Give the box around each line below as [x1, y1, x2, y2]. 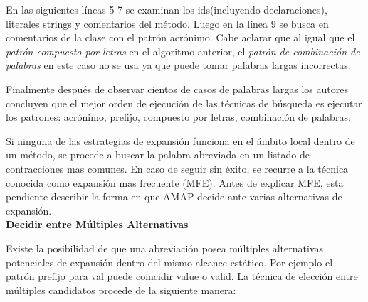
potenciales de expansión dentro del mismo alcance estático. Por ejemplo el [6, 254, 333, 269]
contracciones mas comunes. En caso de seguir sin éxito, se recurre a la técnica [6, 161, 349, 176]
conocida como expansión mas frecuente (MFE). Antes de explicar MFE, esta [6, 175, 344, 190]
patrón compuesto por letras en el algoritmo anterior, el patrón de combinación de [6, 43, 360, 58]
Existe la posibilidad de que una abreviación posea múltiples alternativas [6, 240, 323, 255]
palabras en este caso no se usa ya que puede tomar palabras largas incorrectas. [6, 58, 351, 72]
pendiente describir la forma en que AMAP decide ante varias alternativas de [6, 189, 342, 204]
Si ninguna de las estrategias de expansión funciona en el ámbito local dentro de [6, 133, 355, 148]
